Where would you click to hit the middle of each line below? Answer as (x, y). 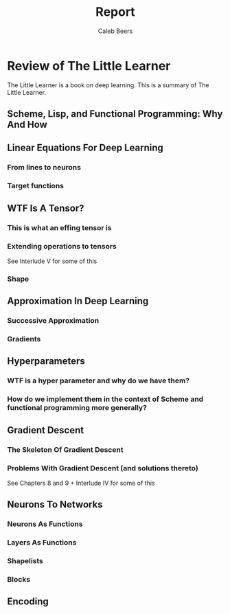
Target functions (35, 186)
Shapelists (25, 561)
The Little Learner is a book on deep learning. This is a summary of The (108, 85)
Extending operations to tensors (62, 246)
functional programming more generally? (77, 408)
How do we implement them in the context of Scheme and (105, 399)
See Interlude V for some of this (52, 261)
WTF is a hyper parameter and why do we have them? (99, 380)
